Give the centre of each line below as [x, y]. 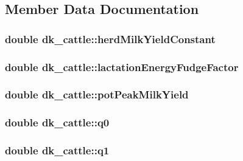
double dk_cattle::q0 [57, 122]
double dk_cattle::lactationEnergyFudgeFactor [122, 67]
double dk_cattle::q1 [57, 150]
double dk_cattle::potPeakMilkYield [97, 94]
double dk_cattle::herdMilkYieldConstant [110, 39]
